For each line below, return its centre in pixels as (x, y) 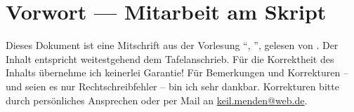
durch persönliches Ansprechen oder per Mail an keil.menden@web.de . (157, 100)
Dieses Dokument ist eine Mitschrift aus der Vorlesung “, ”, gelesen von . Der (172, 45)
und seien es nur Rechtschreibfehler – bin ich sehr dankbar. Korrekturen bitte (172, 86)
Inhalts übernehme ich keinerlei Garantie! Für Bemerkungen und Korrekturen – (177, 72)
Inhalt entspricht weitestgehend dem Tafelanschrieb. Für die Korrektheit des (170, 58)
